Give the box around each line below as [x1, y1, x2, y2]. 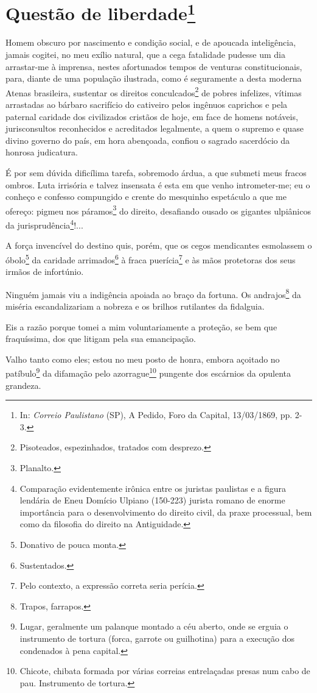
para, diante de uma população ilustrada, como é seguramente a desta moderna [5, 72, 302, 85]
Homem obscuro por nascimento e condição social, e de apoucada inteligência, [5, 36, 296, 49]
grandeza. [5, 378, 41, 391]
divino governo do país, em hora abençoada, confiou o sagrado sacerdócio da [5, 133, 290, 146]
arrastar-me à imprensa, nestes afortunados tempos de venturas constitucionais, [5, 60, 302, 73]
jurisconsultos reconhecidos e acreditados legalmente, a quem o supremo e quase [5, 122, 304, 135]
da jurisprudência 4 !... [5, 217, 83, 231]
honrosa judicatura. [5, 146, 78, 158]
